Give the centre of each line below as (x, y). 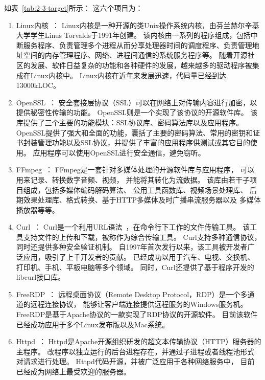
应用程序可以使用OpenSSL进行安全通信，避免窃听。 (119, 152)
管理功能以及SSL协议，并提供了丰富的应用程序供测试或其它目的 (144, 142)
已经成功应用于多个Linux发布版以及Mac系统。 (93, 324)
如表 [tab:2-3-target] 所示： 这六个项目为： (74, 8)
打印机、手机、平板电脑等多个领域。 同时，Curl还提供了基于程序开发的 (135, 267)
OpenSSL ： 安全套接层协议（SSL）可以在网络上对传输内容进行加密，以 (137, 102)
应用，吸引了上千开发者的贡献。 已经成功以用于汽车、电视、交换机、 (139, 257)
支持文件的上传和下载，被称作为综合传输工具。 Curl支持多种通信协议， (142, 237)
